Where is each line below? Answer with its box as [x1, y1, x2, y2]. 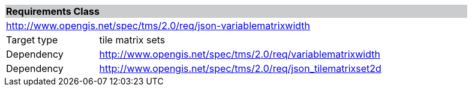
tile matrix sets [99, 34, 166, 46]
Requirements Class [6, 5, 100, 17]
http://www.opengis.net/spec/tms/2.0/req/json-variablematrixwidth [6, 20, 311, 32]
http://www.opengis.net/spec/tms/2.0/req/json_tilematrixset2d [99, 62, 381, 74]
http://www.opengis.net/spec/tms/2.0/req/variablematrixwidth [99, 48, 380, 60]
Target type [6, 34, 58, 46]
